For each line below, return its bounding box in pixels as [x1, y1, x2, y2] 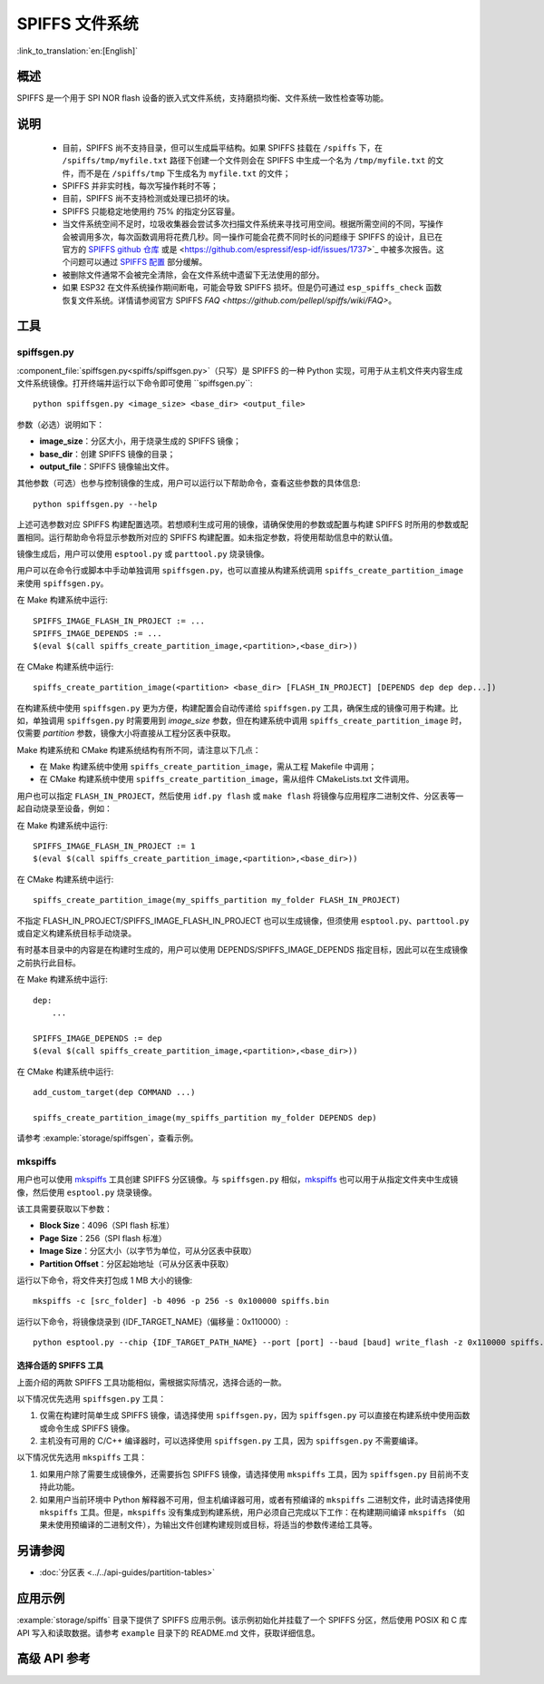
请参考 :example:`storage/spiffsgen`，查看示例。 [16, 1132, 199, 1143]
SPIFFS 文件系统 [16, 14, 140, 34]
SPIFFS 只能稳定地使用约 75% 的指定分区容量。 [62, 205, 240, 217]
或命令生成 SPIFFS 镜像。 [39, 1423, 135, 1434]
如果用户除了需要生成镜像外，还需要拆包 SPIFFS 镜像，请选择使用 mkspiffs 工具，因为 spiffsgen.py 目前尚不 [39, 1468, 461, 1479]
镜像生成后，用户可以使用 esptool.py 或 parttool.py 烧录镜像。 [16, 549, 269, 559]
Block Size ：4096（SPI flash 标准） [39, 1220, 175, 1231]
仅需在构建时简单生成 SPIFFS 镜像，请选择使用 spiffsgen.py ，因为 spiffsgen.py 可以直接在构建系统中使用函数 [39, 1410, 471, 1421]
